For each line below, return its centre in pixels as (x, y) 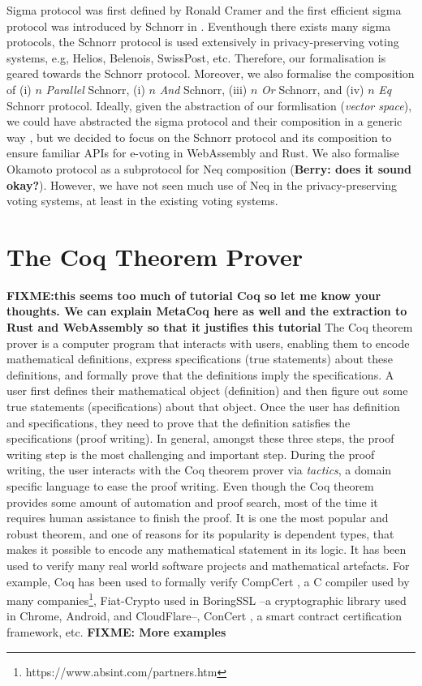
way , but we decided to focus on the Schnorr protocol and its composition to (199, 137)
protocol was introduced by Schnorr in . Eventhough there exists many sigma (199, 26)
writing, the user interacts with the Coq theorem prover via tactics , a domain (199, 470)
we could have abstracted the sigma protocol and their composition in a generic (205, 121)
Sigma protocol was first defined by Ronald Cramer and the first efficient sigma (204, 10)
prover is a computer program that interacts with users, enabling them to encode (208, 343)
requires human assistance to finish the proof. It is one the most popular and (198, 518)
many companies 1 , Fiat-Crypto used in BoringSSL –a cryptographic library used (207, 599)
